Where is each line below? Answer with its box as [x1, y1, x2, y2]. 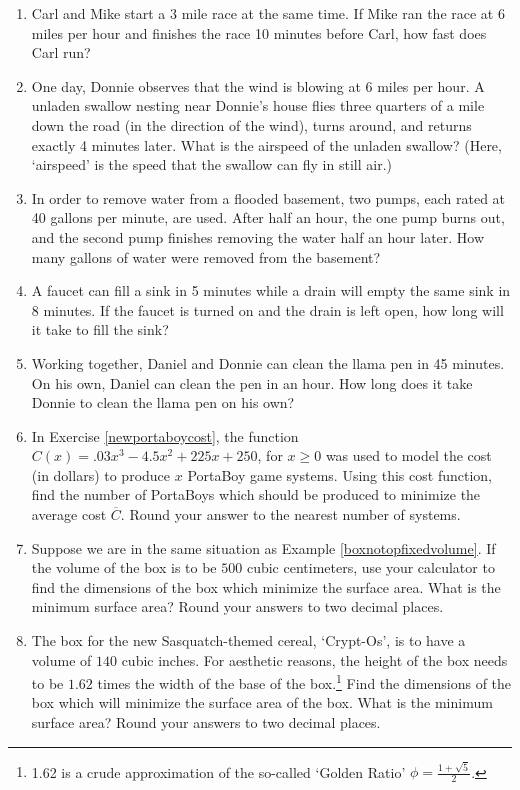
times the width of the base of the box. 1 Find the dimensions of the [97, 670, 512, 693]
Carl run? [31, 42, 91, 63]
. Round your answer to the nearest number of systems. [120, 504, 461, 525]
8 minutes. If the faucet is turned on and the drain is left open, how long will [31, 299, 504, 320]
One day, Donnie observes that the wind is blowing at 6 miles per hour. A [31, 75, 485, 96]
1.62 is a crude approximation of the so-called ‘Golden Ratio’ [31, 761, 406, 782]
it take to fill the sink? [31, 319, 169, 340]
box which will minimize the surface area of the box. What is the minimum [31, 692, 493, 713]
